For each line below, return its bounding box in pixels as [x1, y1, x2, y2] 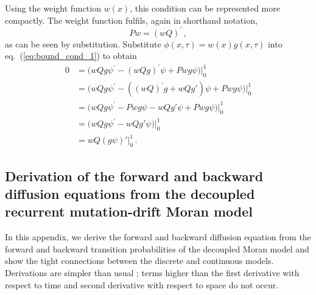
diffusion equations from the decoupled [5, 184, 255, 203]
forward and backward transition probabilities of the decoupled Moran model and [5, 242, 309, 255]
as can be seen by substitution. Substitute [5, 37, 161, 50]
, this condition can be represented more [130, 2, 280, 14]
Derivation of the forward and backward [5, 166, 264, 185]
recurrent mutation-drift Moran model [5, 202, 253, 221]
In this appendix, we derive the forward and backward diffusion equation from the [5, 231, 311, 243]
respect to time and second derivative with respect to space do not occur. [5, 278, 279, 291]
